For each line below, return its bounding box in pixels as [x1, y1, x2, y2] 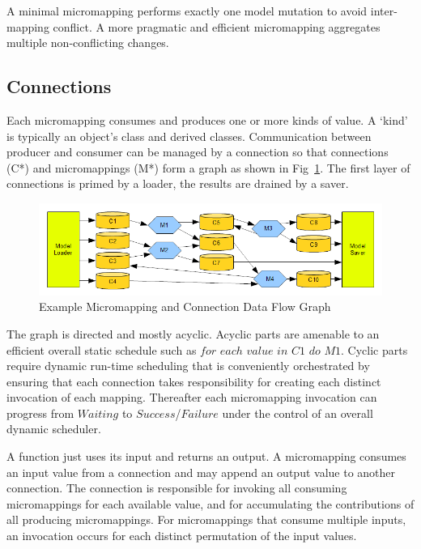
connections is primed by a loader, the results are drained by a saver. [6, 175, 349, 192]
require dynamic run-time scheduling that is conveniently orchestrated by [6, 357, 370, 374]
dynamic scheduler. [6, 420, 101, 437]
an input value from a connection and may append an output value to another [6, 463, 396, 480]
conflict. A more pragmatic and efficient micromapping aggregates [53, 18, 381, 35]
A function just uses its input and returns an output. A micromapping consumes [6, 448, 406, 465]
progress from [6, 404, 74, 421]
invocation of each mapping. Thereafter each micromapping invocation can [6, 389, 377, 406]
